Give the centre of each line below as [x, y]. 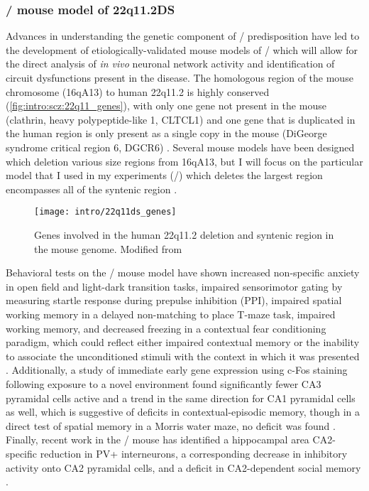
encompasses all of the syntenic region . [92, 189]
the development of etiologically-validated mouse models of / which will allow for [182, 49]
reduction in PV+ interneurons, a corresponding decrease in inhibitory [194, 453]
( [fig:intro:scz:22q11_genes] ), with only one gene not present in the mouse [166, 106]
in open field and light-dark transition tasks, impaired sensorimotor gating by [174, 286]
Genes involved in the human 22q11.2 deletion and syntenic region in [184, 234]
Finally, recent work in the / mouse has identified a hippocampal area [158, 439]
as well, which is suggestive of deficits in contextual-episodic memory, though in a [183, 412]
